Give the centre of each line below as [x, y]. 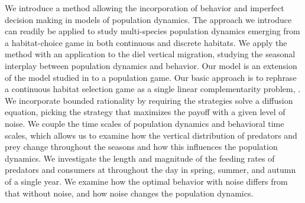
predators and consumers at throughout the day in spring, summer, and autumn [150, 170]
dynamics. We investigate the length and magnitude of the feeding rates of [140, 158]
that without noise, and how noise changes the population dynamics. [129, 193]
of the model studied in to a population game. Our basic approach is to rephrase [151, 77]
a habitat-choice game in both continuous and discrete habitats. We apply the [146, 42]
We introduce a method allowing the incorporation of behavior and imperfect [145, 8]
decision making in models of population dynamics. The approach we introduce [148, 19]
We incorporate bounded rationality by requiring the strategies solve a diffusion [149, 100]
